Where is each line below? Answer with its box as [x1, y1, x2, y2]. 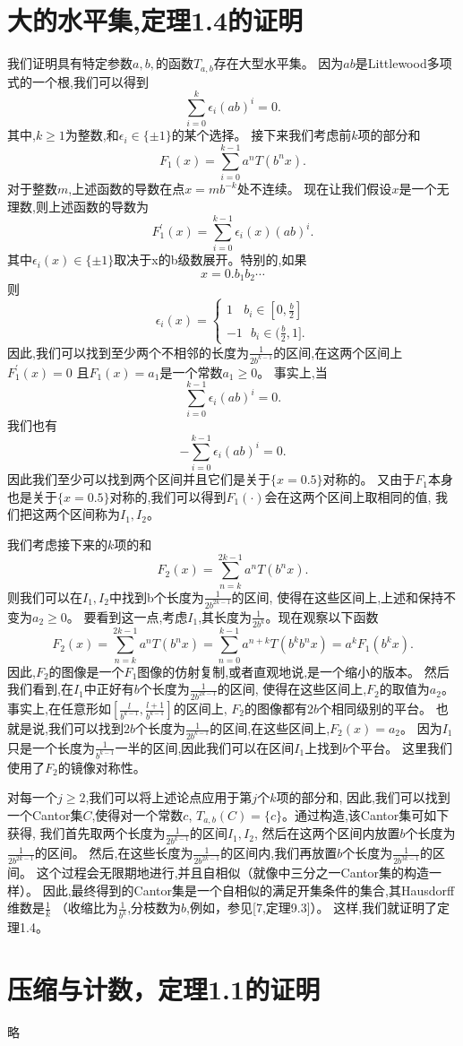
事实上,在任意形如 [7, 699, 111, 718]
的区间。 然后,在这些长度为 [34, 843, 193, 862]
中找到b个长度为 [108, 587, 204, 606]
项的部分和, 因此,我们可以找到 [276, 788, 450, 807]
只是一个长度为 [7, 738, 95, 756]
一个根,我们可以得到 [31, 72, 149, 91]
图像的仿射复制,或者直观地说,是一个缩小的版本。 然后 [137, 661, 450, 680]
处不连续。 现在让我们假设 [236, 179, 392, 198]
